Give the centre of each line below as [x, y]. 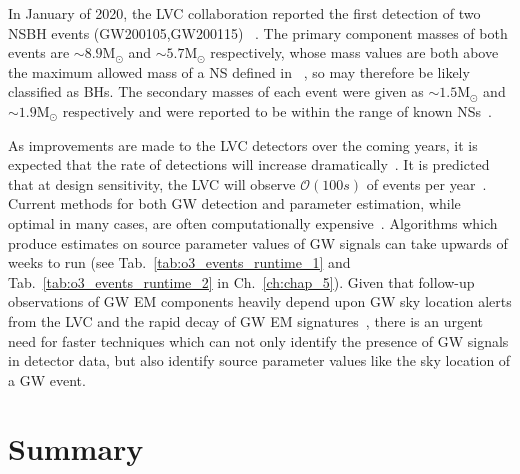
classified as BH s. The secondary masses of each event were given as [216, 91]
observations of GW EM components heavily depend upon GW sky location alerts [260, 301]
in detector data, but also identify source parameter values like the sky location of [259, 360]
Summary [76, 448]
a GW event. [47, 379]
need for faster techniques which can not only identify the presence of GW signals [258, 340]
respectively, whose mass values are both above [354, 52]
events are [39, 52]
